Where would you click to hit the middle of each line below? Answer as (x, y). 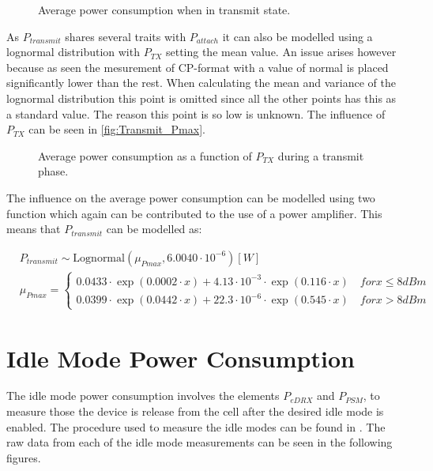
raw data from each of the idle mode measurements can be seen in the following (200, 442)
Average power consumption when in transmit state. (164, 9)
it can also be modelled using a (297, 36)
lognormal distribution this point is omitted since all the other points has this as (201, 98)
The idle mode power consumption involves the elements (143, 396)
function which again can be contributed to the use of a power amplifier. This (194, 213)
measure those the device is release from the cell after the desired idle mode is (195, 411)
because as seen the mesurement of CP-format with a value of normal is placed (198, 67)
